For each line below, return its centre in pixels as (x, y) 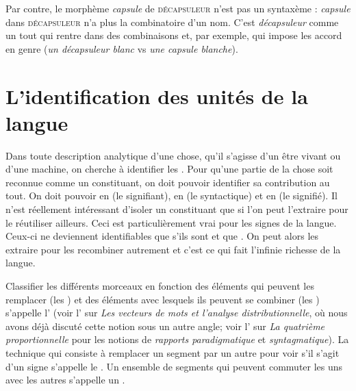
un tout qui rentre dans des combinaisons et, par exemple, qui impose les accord (174, 35)
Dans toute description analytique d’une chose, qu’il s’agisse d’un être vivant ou (173, 155)
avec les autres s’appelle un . (65, 380)
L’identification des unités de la (157, 96)
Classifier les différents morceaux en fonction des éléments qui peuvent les (160, 286)
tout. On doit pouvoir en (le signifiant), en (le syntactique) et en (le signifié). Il (171, 195)
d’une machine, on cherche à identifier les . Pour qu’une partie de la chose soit (169, 169)
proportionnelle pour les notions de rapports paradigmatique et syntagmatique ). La (177, 339)
